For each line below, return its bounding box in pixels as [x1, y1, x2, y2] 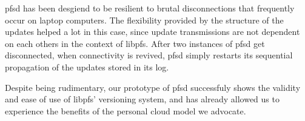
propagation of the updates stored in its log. [5, 60, 169, 73]
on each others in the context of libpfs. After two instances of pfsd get [5, 37, 265, 49]
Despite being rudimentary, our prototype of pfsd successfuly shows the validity [5, 81, 301, 93]
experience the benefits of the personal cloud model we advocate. [5, 104, 246, 117]
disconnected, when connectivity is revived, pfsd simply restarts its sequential [5, 49, 293, 61]
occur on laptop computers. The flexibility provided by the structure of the [5, 13, 284, 26]
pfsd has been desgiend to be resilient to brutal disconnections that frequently [5, 2, 295, 14]
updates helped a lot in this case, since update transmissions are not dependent [5, 25, 300, 38]
